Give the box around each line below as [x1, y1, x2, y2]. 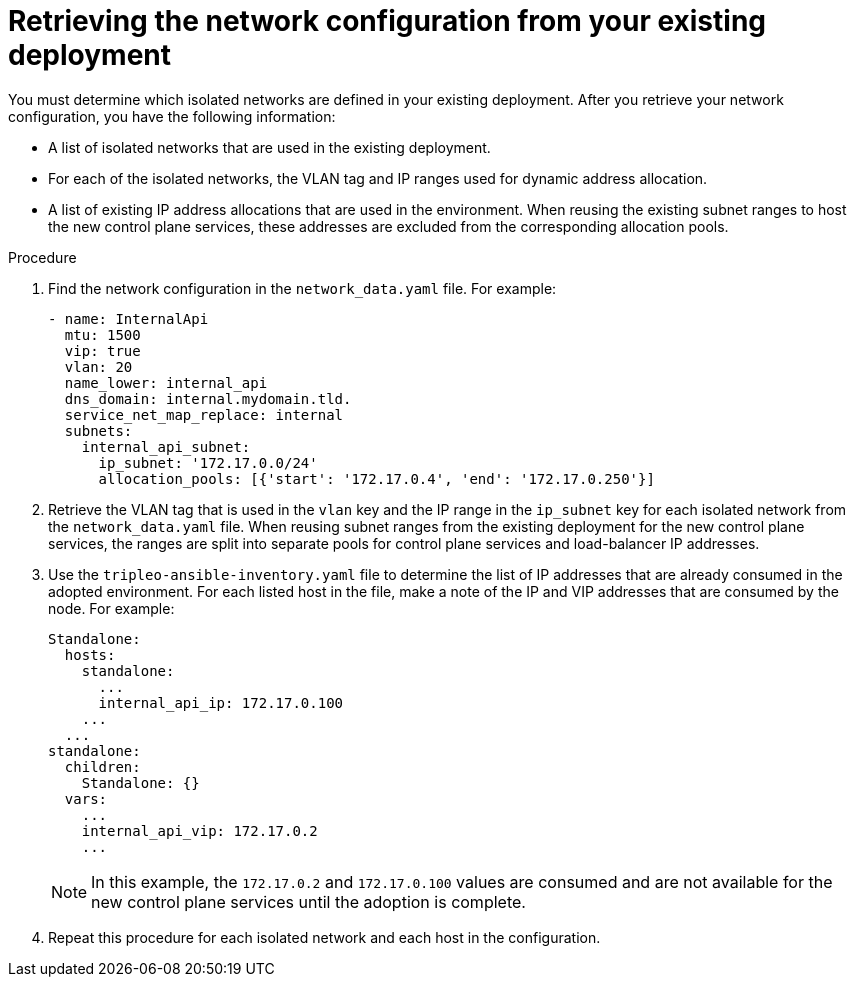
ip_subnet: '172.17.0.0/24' [98, 454, 318, 471]
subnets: [64, 422, 133, 439]
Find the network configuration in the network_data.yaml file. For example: [48, 279, 557, 297]
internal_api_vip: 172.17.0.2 [81, 822, 318, 839]
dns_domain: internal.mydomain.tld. [64, 390, 352, 407]
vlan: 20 [64, 358, 133, 375]
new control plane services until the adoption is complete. [91, 891, 526, 912]
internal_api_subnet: [81, 438, 251, 455]
